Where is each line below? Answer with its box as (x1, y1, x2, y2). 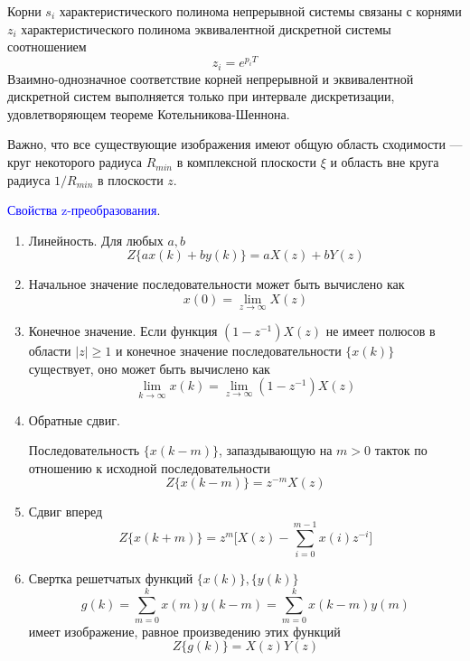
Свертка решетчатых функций (28, 569, 193, 588)
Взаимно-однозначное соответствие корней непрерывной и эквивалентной (7, 69, 414, 88)
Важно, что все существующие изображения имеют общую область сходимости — (7, 135, 463, 154)
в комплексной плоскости (176, 153, 316, 172)
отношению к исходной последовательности (28, 458, 270, 477)
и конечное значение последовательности (115, 341, 342, 360)
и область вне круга (330, 153, 439, 172)
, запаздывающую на (219, 441, 333, 460)
